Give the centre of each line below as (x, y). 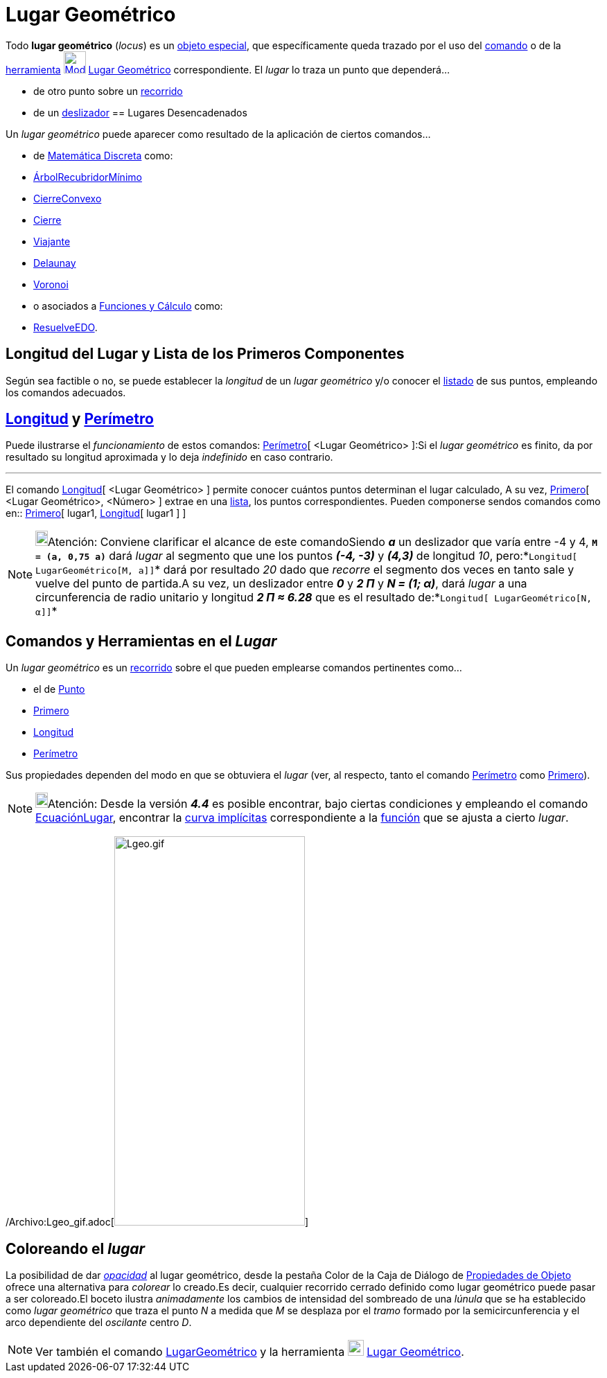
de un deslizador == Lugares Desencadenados (140, 112)
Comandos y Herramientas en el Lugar (141, 641)
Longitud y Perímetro (80, 419)
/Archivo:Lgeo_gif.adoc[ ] (157, 1222)
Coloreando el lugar (76, 1248)
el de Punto (59, 689)
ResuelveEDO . (65, 327)
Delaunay (55, 263)
